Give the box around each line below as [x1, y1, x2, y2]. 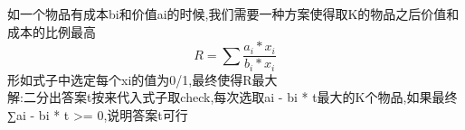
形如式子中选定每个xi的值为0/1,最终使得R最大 [7, 70, 278, 88]
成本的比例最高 [7, 22, 96, 41]
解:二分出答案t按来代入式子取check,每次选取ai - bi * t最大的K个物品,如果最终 [7, 88, 458, 107]
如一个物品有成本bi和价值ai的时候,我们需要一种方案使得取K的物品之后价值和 [7, 5, 460, 23]
